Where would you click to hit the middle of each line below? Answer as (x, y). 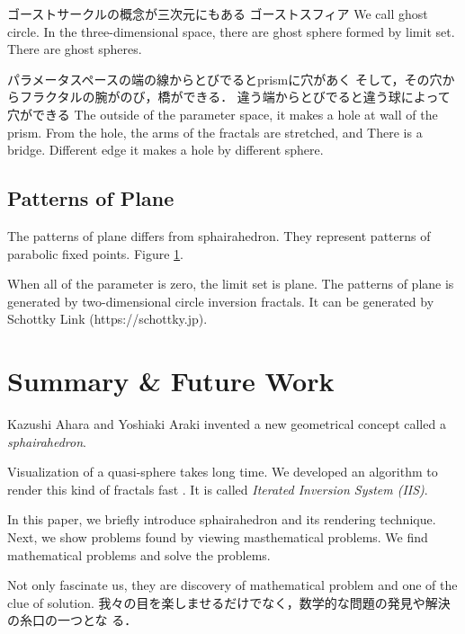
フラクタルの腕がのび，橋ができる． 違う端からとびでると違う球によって (235, 97)
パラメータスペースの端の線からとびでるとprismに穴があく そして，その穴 (225, 79)
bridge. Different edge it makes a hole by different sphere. (165, 150)
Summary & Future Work (171, 381)
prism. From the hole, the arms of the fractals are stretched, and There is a (215, 132)
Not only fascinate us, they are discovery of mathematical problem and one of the (232, 585)
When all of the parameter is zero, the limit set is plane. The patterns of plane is (231, 284)
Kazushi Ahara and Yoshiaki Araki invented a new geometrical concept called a (227, 424)
